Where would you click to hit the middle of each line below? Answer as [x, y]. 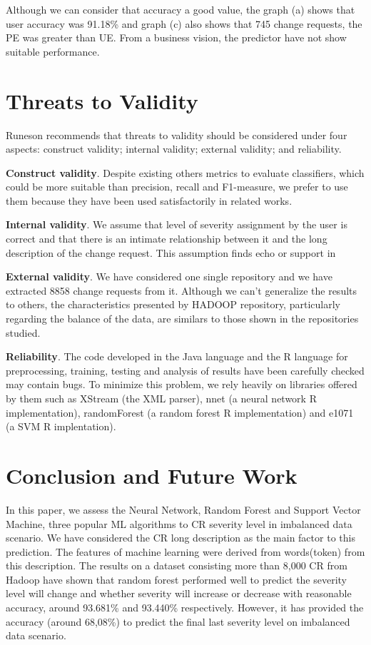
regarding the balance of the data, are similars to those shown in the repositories [182, 319]
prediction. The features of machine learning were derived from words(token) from [185, 551]
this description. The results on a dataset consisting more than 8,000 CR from [177, 565]
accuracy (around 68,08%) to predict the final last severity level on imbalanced [178, 621]
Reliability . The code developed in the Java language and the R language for [177, 356]
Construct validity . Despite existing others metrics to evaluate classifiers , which [185, 172]
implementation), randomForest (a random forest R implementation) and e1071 [180, 412]
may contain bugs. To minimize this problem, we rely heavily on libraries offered [182, 384]
